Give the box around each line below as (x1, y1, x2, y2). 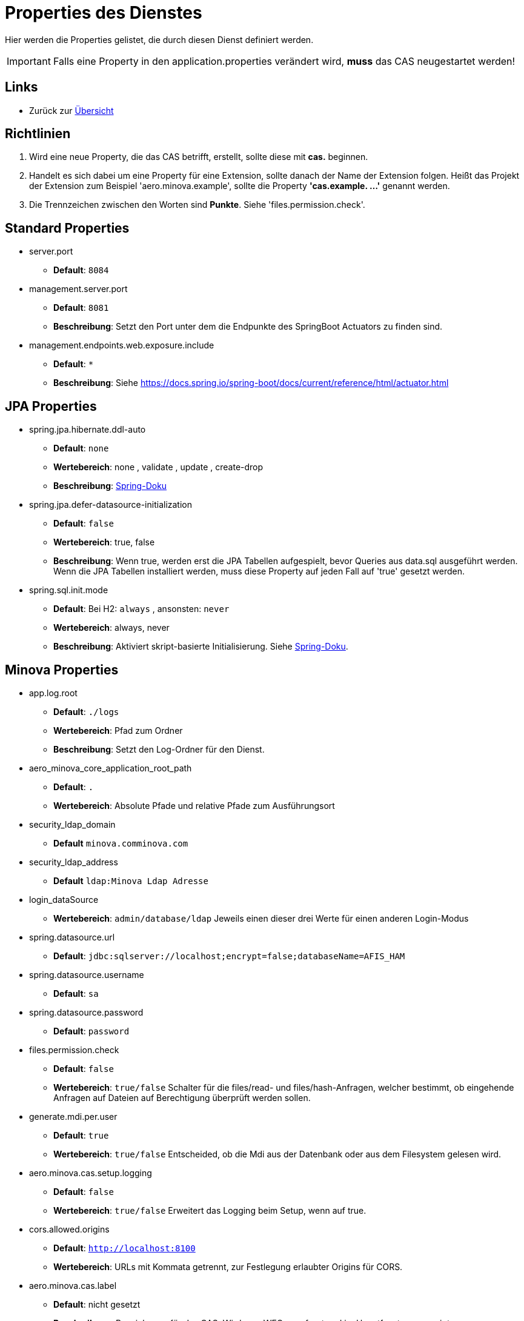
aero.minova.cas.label (29, 1280, 117, 1291)
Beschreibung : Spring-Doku (53, 481, 167, 491)
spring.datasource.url (29, 931, 115, 942)
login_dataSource (29, 894, 99, 905)
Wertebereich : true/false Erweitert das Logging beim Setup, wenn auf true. (53, 1205, 366, 1216)
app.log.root (29, 687, 78, 698)
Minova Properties (5, 662, 119, 677)
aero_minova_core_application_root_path (29, 762, 192, 773)
